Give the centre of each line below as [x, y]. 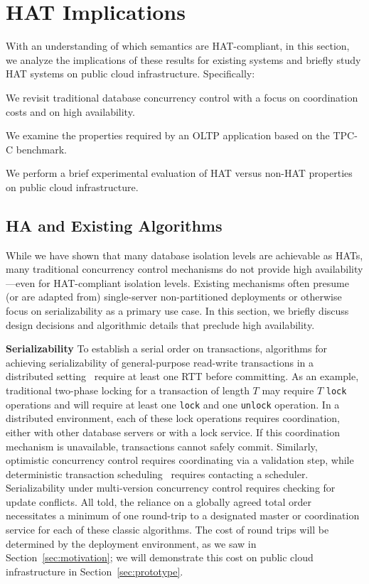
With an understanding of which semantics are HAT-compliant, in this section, [178, 46]
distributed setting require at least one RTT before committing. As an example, [182, 376]
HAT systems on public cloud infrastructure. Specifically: [130, 74]
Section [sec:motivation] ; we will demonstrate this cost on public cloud [160, 557]
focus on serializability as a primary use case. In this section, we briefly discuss [177, 311]
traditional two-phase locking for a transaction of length [128, 390]
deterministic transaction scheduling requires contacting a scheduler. [157, 474]
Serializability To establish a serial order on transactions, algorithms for [166, 348]
